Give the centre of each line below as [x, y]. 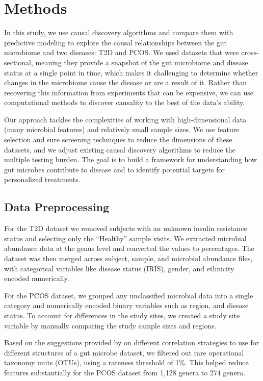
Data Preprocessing [57, 207]
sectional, [19, 62]
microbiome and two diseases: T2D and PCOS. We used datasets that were [122, 52]
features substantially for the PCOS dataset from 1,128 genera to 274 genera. [125, 372]
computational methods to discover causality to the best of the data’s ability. [125, 102]
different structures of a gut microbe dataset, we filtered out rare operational [124, 352]
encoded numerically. [37, 278]
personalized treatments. [42, 179]
